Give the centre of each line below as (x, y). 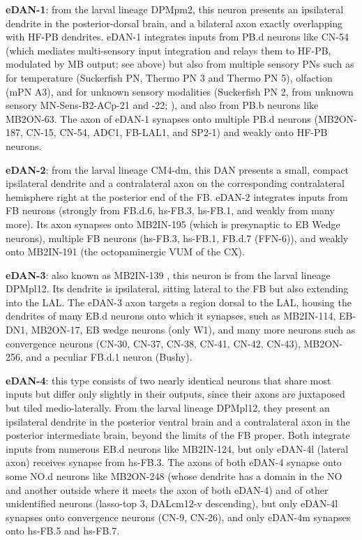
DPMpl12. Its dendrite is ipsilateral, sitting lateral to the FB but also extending (177, 288)
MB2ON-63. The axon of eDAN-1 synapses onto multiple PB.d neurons (158, 118)
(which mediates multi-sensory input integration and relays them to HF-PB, (168, 50)
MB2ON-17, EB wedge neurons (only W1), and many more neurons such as (193, 330)
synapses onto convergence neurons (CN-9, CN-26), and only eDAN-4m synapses (178, 517)
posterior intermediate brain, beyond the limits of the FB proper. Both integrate (178, 435)
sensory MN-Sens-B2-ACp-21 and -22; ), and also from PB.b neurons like (162, 105)
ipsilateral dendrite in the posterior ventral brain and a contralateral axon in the (178, 421)
